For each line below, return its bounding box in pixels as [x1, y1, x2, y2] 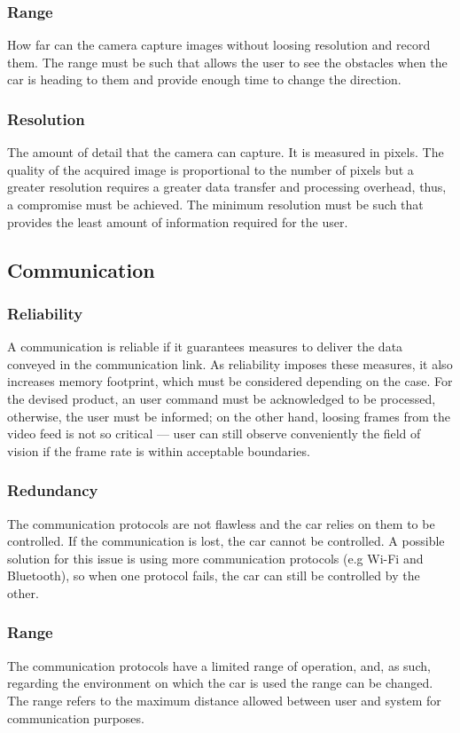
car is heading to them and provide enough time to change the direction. [7, 70, 402, 89]
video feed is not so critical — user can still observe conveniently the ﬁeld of [7, 424, 421, 443]
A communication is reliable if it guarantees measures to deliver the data [7, 337, 403, 356]
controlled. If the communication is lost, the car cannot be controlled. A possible [7, 532, 445, 550]
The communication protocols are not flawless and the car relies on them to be [7, 514, 435, 532]
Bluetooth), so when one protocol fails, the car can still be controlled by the [7, 566, 420, 585]
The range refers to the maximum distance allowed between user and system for [7, 690, 441, 709]
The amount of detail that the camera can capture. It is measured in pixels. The [7, 143, 444, 162]
